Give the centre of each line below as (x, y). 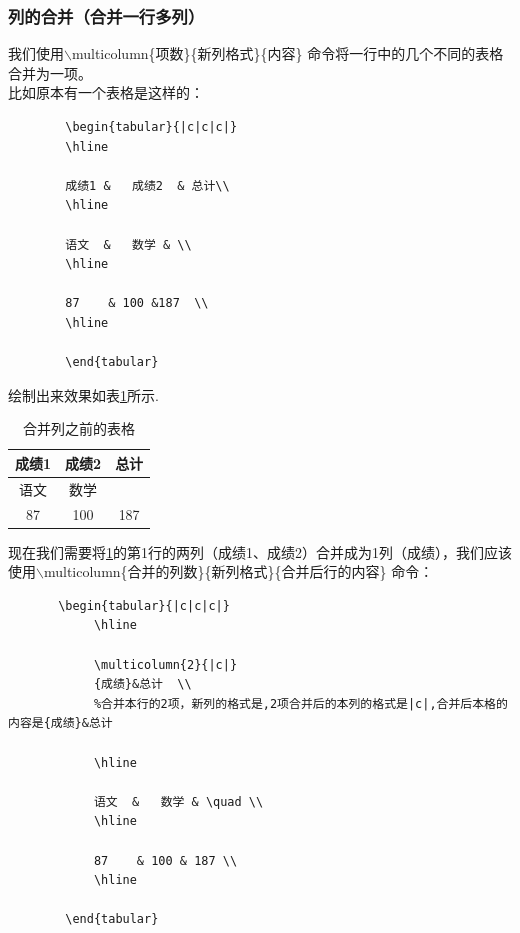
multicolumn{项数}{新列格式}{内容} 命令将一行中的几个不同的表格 (287, 53)
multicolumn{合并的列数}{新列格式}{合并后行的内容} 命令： (238, 571)
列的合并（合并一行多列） (106, 15)
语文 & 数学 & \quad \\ (178, 801)
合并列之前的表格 (79, 428)
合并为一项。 (50, 72)
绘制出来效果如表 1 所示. (83, 394)
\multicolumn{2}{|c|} (165, 664)
